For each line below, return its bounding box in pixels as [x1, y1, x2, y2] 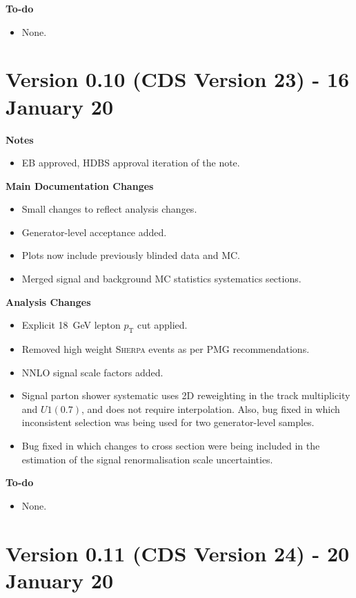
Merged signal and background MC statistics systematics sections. [21, 271, 301, 286]
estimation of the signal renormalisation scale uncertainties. [21, 452, 273, 466]
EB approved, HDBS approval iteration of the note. [21, 155, 240, 170]
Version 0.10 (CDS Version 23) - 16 [6, 65, 350, 93]
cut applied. [137, 318, 188, 332]
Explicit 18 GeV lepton [21, 318, 121, 332]
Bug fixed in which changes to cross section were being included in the [21, 438, 320, 453]
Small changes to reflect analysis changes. [21, 202, 197, 216]
